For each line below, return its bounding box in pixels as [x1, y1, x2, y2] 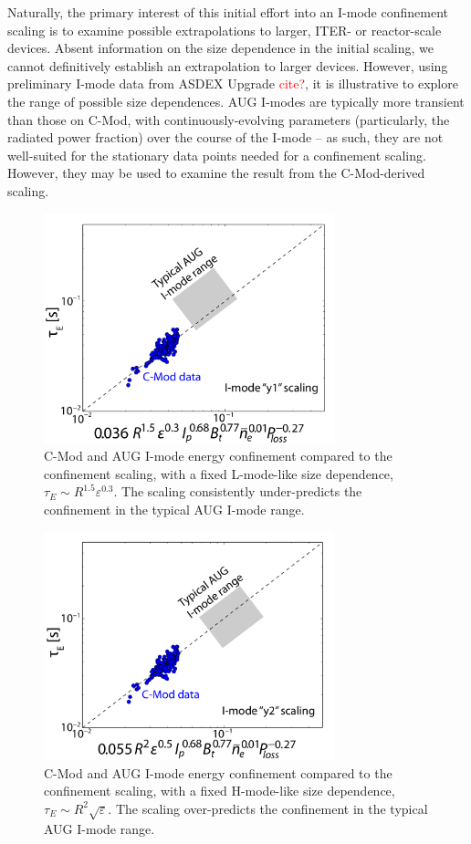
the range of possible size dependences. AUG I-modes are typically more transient [7, 91, 465, 110]
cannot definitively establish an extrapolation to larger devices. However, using [7, 56, 448, 75]
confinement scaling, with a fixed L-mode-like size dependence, [44, 464, 393, 483]
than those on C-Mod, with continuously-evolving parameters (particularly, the [7, 109, 450, 129]
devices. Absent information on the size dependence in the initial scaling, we [7, 38, 434, 57]
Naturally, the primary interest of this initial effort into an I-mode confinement [7, 3, 448, 21]
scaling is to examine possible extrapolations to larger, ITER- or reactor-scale [7, 20, 442, 39]
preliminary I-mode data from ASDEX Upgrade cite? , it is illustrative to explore [7, 74, 458, 93]
